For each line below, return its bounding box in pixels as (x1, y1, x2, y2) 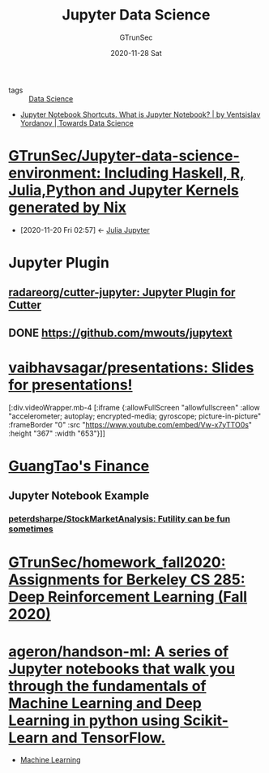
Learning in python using (8, 711, 181, 729)
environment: (8, 164, 101, 183)
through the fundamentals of (8, 676, 207, 695)
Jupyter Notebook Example (8, 489, 150, 503)
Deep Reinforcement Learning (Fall (8, 588, 248, 606)
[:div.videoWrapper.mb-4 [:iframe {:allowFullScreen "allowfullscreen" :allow (8, 402, 261, 412)
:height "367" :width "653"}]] (8, 428, 105, 438)
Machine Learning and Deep (8, 694, 203, 712)
